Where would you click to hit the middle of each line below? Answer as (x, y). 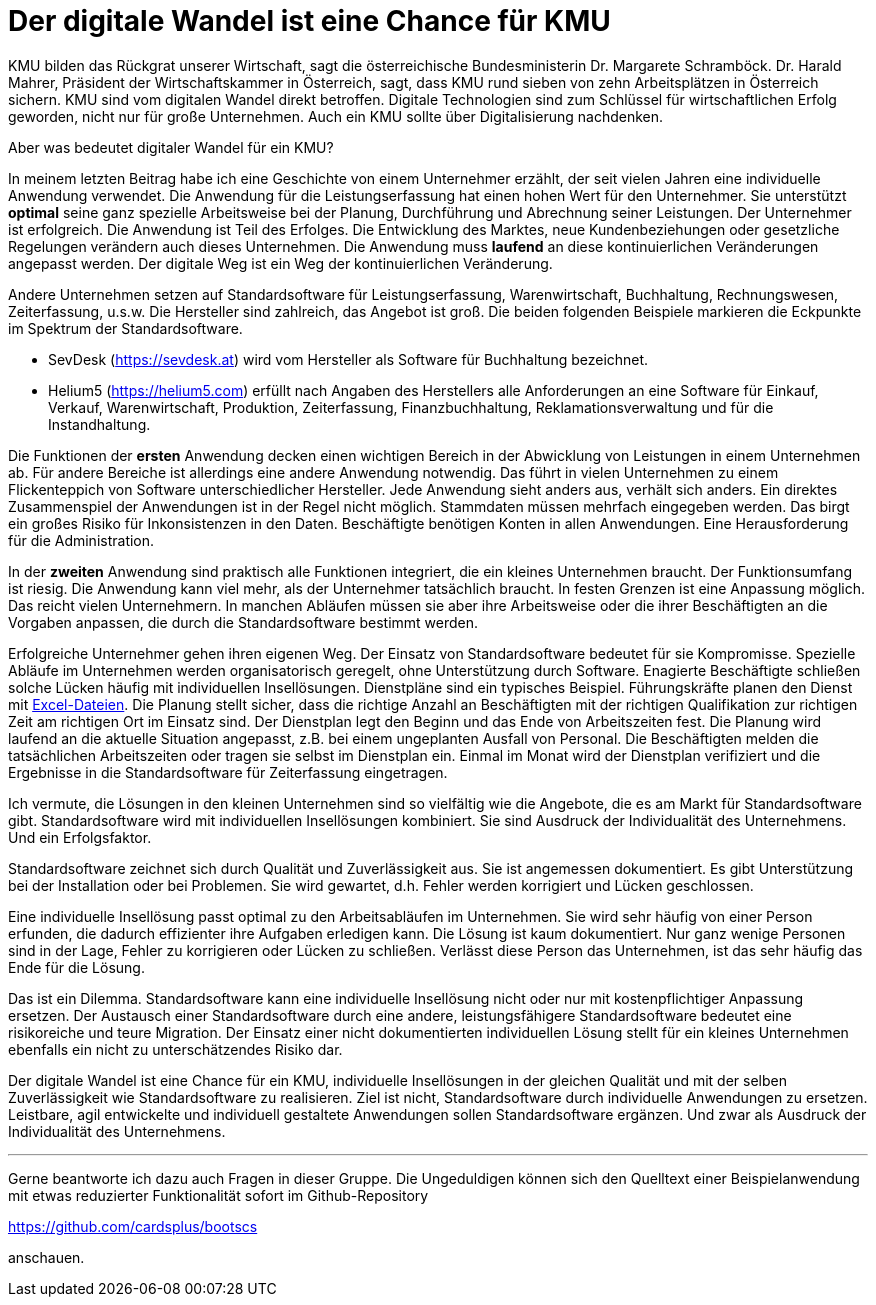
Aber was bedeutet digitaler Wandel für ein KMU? (171, 147)
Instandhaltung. (99, 424)
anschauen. (46, 1257)
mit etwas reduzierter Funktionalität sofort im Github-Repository (218, 1195)
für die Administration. (81, 540)
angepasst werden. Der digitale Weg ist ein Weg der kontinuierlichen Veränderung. (280, 263)
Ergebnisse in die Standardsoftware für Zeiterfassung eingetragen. (228, 772)
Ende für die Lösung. (76, 967)
